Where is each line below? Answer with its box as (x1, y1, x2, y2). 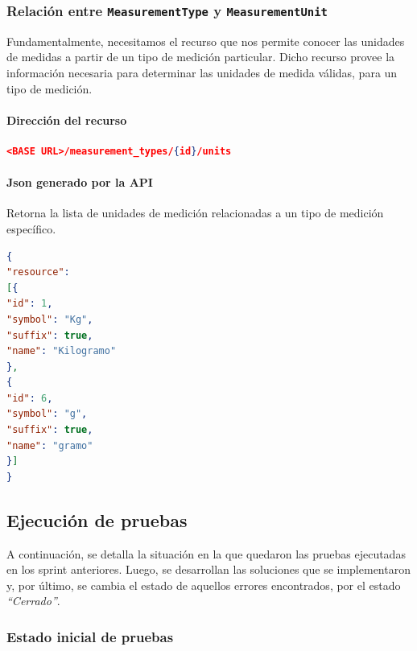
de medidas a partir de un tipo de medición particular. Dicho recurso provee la (6, 48, 395, 65)
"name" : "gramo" (6, 439, 93, 451)
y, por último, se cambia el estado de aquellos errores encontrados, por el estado (6, 576, 401, 593)
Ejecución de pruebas (6, 507, 188, 532)
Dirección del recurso (6, 111, 127, 128)
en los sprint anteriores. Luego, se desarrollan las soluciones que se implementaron (6, 561, 411, 578)
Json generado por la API (6, 174, 153, 191)
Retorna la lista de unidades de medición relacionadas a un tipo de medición (6, 204, 384, 221)
